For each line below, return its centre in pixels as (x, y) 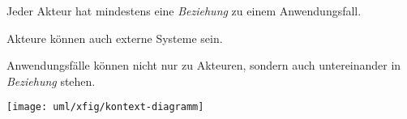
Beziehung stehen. (51, 81)
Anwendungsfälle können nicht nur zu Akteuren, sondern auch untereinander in (204, 65)
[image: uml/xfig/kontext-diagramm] (105, 107)
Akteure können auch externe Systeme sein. (115, 38)
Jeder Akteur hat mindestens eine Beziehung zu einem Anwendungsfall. (184, 11)
